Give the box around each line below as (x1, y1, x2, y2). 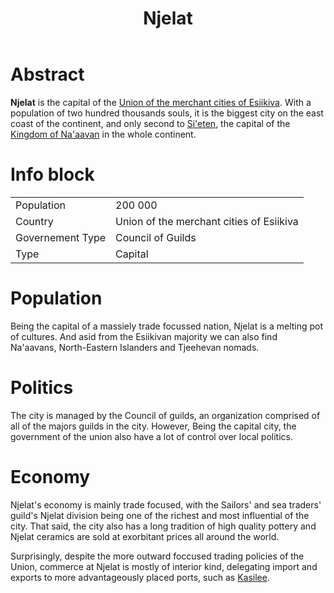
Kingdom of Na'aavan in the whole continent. (10, 128, 197, 140)
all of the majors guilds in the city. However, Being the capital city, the (10, 420, 297, 432)
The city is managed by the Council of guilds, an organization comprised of (10, 409, 321, 421)
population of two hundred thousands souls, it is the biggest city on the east (10, 107, 324, 119)
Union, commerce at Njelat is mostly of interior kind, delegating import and (10, 560, 318, 572)
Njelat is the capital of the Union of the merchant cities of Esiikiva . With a (10, 96, 312, 108)
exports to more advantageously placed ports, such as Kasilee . (10, 571, 270, 583)
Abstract (10, 63, 85, 86)
